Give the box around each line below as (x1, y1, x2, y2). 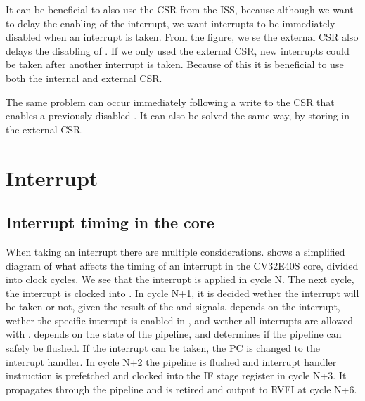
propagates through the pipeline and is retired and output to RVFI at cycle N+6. (6, 381, 357, 396)
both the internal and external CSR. (6, 70, 162, 85)
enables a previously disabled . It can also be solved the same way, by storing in (6, 108, 350, 123)
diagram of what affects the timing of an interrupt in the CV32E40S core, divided (6, 258, 359, 272)
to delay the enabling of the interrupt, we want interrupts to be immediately (6, 15, 335, 30)
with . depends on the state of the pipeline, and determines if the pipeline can (6, 327, 342, 341)
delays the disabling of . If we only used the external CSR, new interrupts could (6, 43, 350, 58)
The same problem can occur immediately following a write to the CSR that (6, 94, 335, 109)
